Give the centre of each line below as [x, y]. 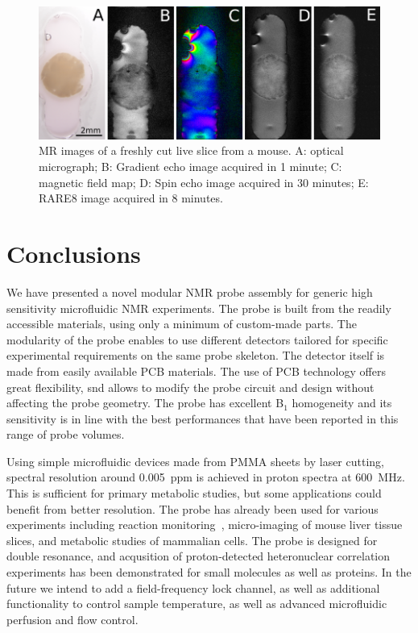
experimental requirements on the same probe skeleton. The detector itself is [196, 355]
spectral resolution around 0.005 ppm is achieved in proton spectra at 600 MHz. [206, 477]
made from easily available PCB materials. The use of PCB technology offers [196, 371]
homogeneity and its [342, 403]
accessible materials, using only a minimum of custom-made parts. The [182, 324]
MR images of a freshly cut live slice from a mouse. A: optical [191, 150]
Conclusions [74, 254]
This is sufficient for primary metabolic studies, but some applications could [194, 493]
